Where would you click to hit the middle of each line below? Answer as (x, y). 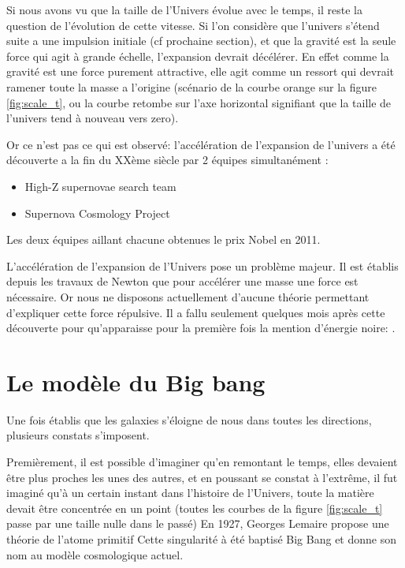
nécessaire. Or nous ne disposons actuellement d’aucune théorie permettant (188, 296)
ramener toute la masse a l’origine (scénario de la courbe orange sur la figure (191, 86)
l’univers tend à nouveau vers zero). (93, 118)
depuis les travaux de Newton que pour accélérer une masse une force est (182, 281)
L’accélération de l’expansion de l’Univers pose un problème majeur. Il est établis (202, 265)
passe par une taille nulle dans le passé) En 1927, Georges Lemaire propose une (198, 523)
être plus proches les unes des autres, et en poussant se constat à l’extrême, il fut (202, 477)
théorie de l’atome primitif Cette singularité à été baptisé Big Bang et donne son (201, 538)
